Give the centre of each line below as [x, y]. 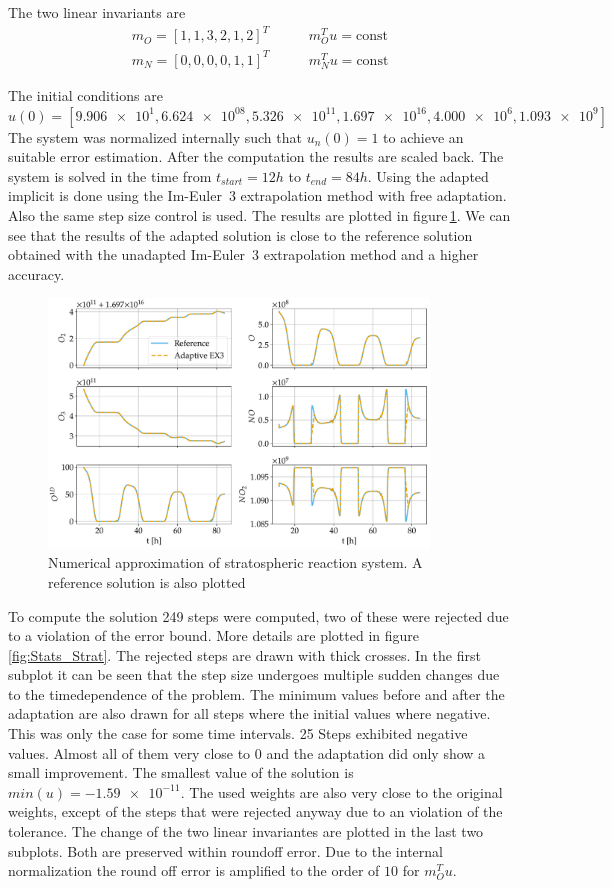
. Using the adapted [428, 175]
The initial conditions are [85, 94]
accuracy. [36, 273]
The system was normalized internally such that [155, 136]
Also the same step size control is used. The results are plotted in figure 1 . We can [259, 214]
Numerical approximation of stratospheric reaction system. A [235, 562]
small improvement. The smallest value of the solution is [181, 772]
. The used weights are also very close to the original [341, 791]
